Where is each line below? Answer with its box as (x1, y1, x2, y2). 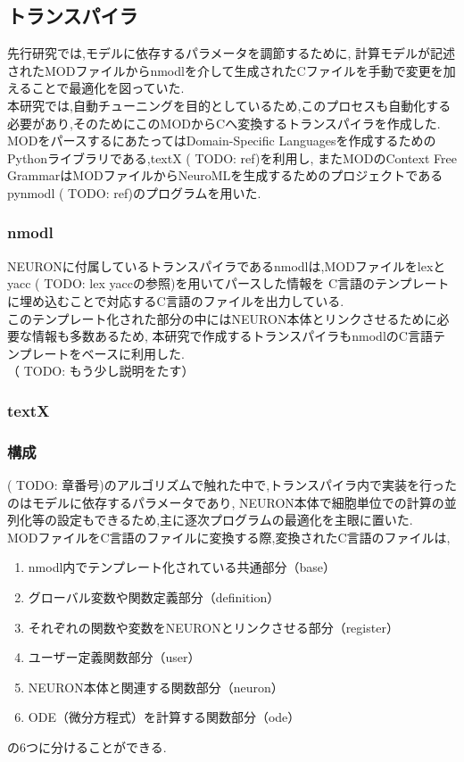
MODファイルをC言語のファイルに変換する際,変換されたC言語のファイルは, (7, 527, 451, 546)
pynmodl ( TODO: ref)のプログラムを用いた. (7, 183, 261, 202)
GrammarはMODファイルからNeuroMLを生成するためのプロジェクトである (7, 166, 443, 185)
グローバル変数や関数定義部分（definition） (28, 587, 280, 606)
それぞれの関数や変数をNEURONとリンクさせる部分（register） (28, 617, 399, 636)
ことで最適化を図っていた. (31, 79, 185, 97)
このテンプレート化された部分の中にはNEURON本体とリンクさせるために (7, 309, 437, 327)
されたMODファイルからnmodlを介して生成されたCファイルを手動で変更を (7, 61, 443, 79)
